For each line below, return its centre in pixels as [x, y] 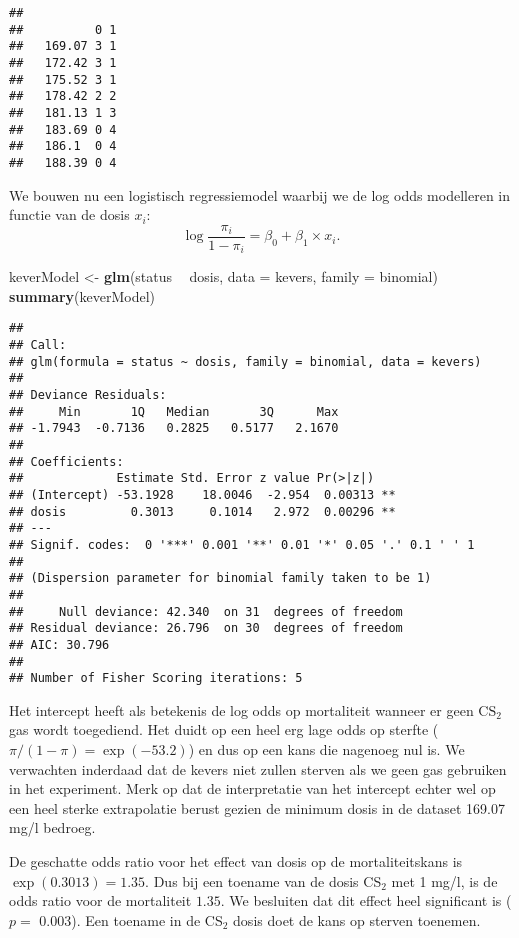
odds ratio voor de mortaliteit [100, 900]
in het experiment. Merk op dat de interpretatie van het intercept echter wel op [252, 788]
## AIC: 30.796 [59, 644]
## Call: [38, 345]
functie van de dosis [69, 214]
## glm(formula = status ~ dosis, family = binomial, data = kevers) [245, 361]
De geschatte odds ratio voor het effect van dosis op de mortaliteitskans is [236, 861]
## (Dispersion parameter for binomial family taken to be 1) [220, 578]
